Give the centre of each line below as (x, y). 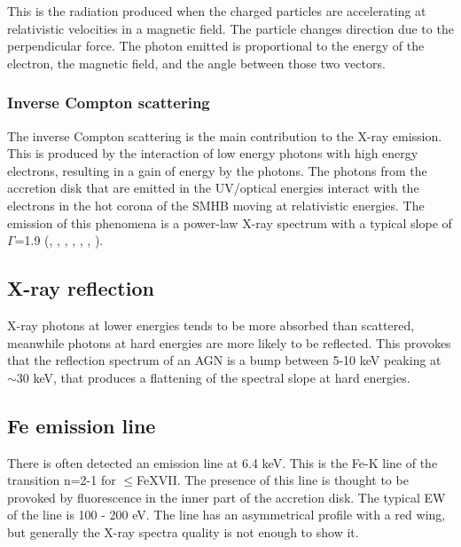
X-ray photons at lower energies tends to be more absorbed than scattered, (211, 325)
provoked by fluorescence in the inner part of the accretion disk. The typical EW (227, 497)
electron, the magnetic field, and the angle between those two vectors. (196, 63)
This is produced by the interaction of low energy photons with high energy (213, 153)
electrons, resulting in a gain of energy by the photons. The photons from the (217, 170)
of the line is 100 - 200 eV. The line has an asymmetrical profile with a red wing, (227, 515)
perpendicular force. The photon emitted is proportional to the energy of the (216, 46)
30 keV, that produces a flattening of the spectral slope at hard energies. (213, 377)
